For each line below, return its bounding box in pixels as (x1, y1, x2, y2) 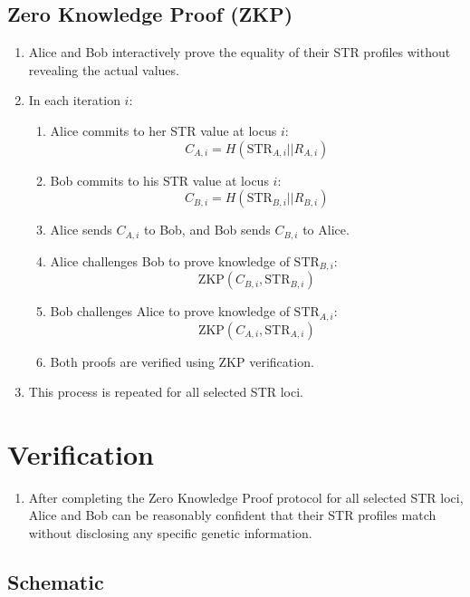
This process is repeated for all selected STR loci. (28, 382, 304, 401)
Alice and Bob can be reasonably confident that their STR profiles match (28, 506, 436, 525)
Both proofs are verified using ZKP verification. (50, 351, 314, 371)
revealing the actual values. (28, 60, 179, 79)
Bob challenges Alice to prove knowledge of (50, 302, 290, 321)
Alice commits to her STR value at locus (50, 120, 277, 140)
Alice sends (50, 220, 112, 239)
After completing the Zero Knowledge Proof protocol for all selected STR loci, (28, 487, 464, 506)
